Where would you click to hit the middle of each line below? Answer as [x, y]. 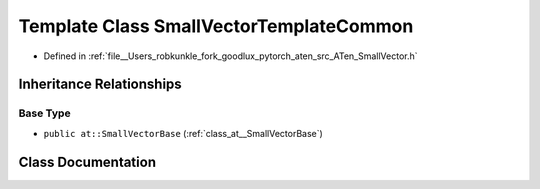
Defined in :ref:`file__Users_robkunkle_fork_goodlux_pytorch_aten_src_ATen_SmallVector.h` [231, 56]
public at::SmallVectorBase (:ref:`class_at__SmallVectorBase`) [183, 133]
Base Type [44, 113]
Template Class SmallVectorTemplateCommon [216, 26]
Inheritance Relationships [100, 84]
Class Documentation [87, 161]
